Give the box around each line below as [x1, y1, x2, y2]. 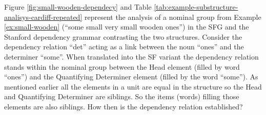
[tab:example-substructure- [154, 2, 238, 12]
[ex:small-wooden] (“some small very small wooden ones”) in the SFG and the [4, 21, 249, 32]
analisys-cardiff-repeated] [4, 11, 83, 22]
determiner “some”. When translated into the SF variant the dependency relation [4, 51, 259, 62]
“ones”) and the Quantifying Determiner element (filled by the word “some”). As [4, 71, 258, 82]
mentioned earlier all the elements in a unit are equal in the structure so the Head [4, 81, 262, 92]
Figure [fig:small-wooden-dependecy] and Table [4, 2, 152, 12]
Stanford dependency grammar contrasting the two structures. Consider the [4, 31, 242, 42]
